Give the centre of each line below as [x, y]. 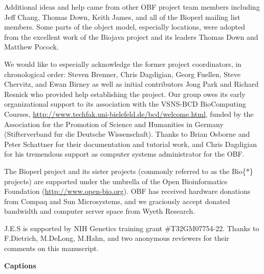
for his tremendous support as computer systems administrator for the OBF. [124, 154]
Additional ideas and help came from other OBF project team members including [132, 7]
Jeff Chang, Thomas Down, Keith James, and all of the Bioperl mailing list [122, 17]
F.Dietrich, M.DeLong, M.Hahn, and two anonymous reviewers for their [117, 238]
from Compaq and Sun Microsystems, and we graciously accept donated [117, 201]
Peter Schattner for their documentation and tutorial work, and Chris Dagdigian [130, 144]
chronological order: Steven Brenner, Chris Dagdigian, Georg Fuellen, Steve [122, 74]
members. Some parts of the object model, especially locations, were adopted [125, 27]
